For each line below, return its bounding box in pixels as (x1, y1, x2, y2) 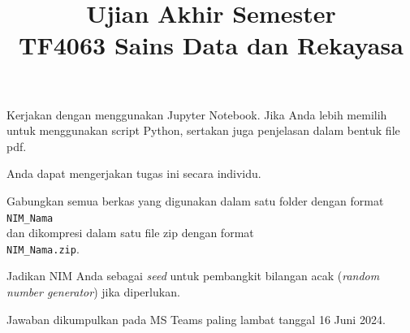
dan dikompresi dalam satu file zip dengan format (6, 224, 254, 241)
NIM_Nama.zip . (6, 240, 80, 257)
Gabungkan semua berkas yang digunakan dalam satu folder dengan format (6, 192, 384, 209)
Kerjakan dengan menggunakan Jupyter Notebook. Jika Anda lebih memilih (6, 106, 387, 123)
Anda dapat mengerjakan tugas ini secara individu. (6, 165, 261, 182)
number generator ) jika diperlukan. (6, 283, 180, 301)
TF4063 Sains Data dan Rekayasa (19, 28, 404, 62)
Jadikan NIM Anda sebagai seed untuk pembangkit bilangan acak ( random (6, 267, 380, 284)
